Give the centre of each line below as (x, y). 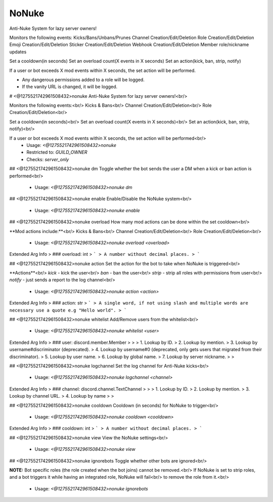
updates (18, 52)
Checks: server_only (48, 159)
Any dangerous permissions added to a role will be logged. (83, 80)
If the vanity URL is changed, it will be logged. (70, 87)
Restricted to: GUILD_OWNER (57, 152)
